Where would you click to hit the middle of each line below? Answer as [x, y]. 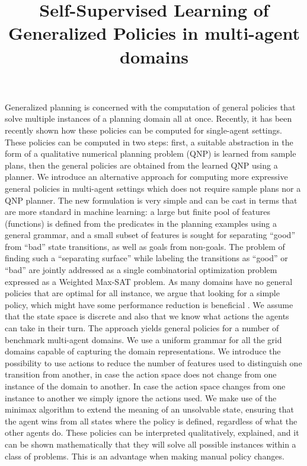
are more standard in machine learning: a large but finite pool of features [138, 212]
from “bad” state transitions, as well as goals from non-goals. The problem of [145, 246]
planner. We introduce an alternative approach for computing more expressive [146, 177]
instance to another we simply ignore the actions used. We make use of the [141, 397]
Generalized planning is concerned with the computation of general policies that [150, 107]
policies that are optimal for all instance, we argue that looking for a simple [142, 293]
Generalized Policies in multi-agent [154, 33]
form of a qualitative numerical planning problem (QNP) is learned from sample [151, 153]
